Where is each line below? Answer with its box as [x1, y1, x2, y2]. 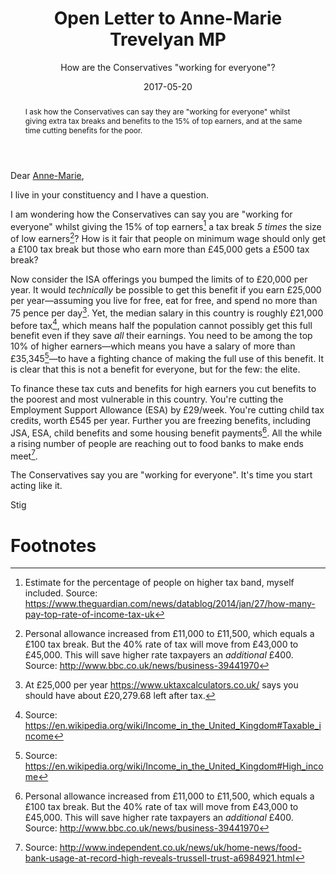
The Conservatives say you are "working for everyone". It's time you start [10, 469, 313, 481]
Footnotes [10, 534, 97, 557]
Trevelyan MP [109, 28, 227, 51]
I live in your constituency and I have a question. [10, 188, 209, 201]
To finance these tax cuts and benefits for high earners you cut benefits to [10, 383, 317, 395]
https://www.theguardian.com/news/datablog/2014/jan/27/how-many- [24, 598, 316, 610]
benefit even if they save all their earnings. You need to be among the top [10, 330, 313, 342]
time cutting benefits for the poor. [24, 125, 143, 136]
